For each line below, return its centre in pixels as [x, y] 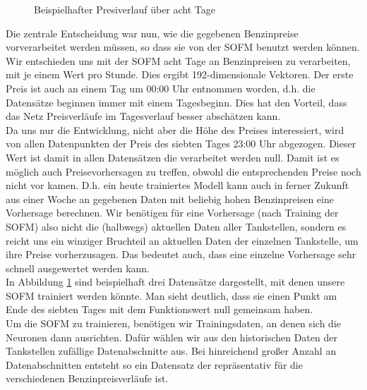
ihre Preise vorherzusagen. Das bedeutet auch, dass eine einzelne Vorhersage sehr [181, 254]
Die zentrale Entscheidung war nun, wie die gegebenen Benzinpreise [152, 33]
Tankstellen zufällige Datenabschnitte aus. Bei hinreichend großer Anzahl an [171, 351]
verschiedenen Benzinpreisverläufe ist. [87, 378]
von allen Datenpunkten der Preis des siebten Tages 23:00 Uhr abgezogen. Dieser [181, 144]
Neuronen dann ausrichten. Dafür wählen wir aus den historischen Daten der [172, 337]
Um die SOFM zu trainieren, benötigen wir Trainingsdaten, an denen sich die [173, 323]
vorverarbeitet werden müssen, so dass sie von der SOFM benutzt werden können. [183, 47]
